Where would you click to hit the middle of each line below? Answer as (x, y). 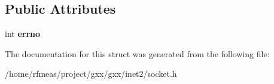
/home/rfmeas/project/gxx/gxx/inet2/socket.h (91, 74)
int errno (23, 34)
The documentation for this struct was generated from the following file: (137, 53)
